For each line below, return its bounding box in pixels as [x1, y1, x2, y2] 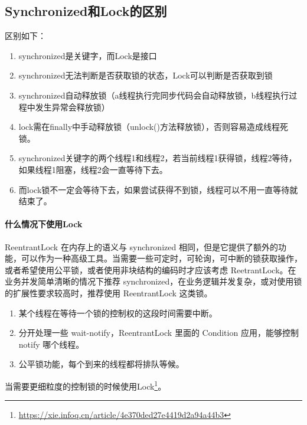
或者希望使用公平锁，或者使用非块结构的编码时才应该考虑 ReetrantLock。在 [5, 263, 296, 276]
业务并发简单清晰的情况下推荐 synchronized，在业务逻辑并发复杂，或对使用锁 [5, 275, 302, 287]
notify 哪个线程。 [18, 338, 84, 350]
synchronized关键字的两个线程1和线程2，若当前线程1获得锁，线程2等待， [18, 152, 297, 164]
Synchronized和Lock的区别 [5, 2, 167, 20]
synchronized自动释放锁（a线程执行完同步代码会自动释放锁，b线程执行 [18, 89, 289, 101]
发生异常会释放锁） [35, 100, 110, 113]
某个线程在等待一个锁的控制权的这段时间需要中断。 [18, 306, 217, 319]
